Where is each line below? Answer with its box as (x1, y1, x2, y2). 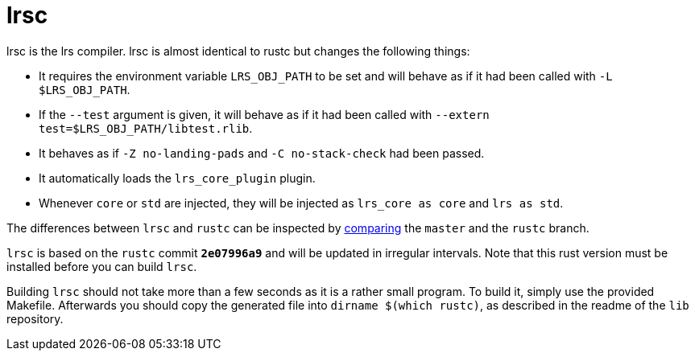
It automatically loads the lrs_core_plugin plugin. (39, 170, 316, 185)
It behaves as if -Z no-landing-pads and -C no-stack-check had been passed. (39, 146, 485, 160)
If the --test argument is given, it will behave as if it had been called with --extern (39, 107, 490, 121)
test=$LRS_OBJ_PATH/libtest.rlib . (39, 121, 253, 135)
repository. (6, 311, 64, 326)
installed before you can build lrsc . (6, 259, 197, 273)
